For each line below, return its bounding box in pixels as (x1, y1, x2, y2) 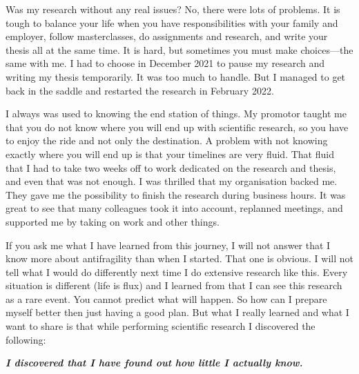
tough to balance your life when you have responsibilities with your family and (6, 15, 338, 30)
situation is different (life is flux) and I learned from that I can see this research (6, 278, 342, 293)
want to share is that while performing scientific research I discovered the (6, 319, 316, 333)
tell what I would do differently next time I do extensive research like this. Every (6, 264, 348, 279)
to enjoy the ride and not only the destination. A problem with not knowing (6, 133, 328, 148)
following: (6, 332, 46, 346)
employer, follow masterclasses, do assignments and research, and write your (6, 29, 328, 43)
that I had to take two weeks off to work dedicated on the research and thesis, (6, 160, 336, 175)
